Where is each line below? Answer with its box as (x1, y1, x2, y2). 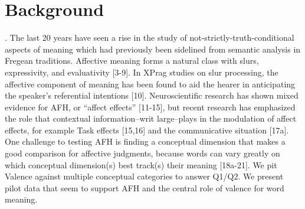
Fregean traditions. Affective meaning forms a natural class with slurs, (5, 54, 259, 67)
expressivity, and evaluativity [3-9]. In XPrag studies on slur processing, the (5, 66, 278, 78)
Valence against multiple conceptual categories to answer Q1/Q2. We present (5, 170, 284, 182)
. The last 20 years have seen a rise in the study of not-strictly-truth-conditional (5, 31, 294, 44)
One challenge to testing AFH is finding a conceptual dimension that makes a (5, 135, 286, 148)
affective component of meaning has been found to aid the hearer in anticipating (5, 77, 296, 90)
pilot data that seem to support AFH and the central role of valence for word (5, 181, 284, 194)
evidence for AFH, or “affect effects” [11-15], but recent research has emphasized (5, 100, 296, 113)
